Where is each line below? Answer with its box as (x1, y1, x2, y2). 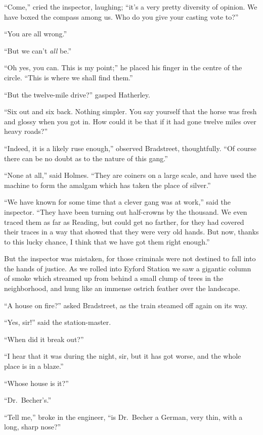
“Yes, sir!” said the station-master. (4, 317, 111, 327)
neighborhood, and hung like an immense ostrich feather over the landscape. (4, 283, 240, 294)
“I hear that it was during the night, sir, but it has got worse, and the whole (4, 351, 241, 361)
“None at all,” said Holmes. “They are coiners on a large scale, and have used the (4, 170, 256, 180)
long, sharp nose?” (4, 421, 61, 432)
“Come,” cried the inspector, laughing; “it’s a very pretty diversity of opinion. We (4, 2, 257, 12)
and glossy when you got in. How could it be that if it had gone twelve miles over (4, 116, 256, 126)
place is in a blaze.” (4, 361, 64, 371)
